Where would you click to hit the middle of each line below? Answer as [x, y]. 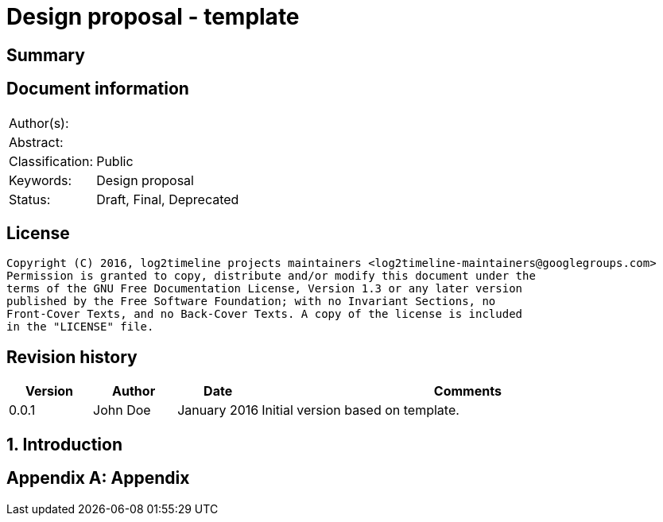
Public [115, 161]
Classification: [51, 161]
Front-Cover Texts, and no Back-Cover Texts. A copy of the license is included [265, 314]
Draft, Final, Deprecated [168, 199]
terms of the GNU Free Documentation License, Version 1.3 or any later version [265, 289]
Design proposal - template [153, 17]
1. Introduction [64, 444]
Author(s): [39, 123]
